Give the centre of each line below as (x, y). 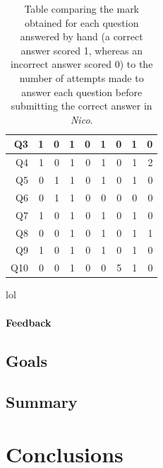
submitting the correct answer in (81, 106)
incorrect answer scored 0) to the (82, 64)
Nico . (81, 119)
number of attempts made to (81, 77)
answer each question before (82, 92)
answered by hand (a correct (81, 36)
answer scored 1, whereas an (81, 50)
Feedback (29, 322)
